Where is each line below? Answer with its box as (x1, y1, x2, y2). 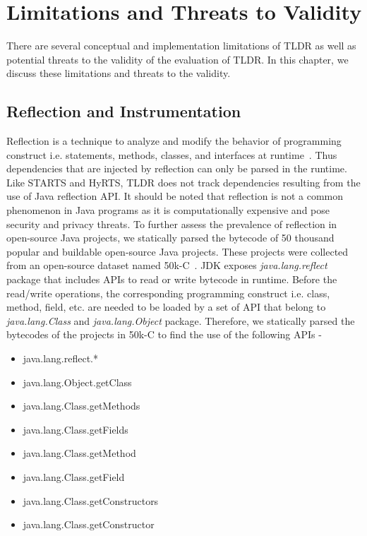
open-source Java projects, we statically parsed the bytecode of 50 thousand (6, 230, 335, 245)
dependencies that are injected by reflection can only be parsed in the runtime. (6, 161, 347, 176)
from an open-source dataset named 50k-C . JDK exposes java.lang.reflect (6, 258, 327, 273)
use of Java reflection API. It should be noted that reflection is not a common (6, 189, 344, 203)
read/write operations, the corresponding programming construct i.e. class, (6, 285, 330, 300)
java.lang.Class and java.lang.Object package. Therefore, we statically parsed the (6, 313, 355, 328)
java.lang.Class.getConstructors (23, 493, 159, 508)
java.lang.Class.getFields (23, 422, 128, 436)
